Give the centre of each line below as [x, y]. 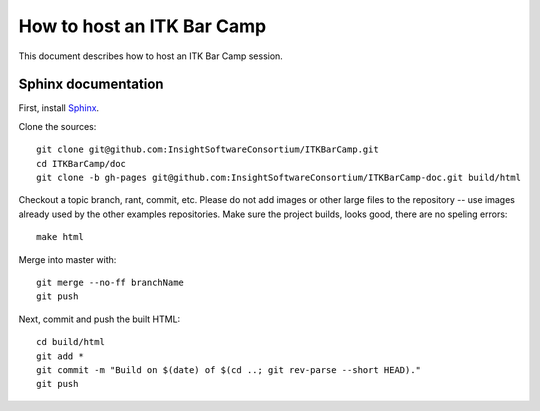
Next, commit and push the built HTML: [99, 319]
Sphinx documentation [91, 84]
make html [60, 237]
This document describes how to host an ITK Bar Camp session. [151, 56]
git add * [60, 356]
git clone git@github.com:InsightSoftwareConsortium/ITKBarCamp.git [207, 149]
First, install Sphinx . [59, 108]
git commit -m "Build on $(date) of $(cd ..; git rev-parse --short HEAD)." [229, 369]
